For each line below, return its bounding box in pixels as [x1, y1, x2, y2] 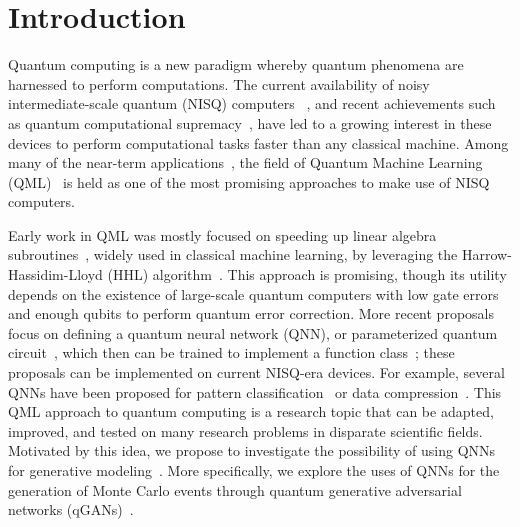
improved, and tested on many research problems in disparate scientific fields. [8, 420, 483, 441]
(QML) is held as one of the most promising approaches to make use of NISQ [8, 171, 490, 192]
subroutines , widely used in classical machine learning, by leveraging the [8, 244, 458, 265]
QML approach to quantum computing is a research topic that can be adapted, [8, 401, 494, 422]
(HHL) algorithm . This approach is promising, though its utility [107, 264, 507, 285]
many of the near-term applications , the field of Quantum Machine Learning [8, 152, 483, 173]
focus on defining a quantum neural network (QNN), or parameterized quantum [8, 322, 498, 343]
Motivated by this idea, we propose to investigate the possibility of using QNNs [8, 440, 496, 461]
